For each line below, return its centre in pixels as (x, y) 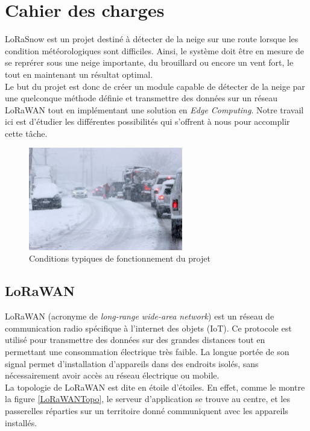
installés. (21, 422)
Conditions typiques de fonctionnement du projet (120, 258)
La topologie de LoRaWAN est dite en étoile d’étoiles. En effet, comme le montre (155, 387)
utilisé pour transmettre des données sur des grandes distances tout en (135, 340)
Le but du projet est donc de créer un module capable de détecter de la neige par (155, 86)
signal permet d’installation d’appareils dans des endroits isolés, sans (132, 363)
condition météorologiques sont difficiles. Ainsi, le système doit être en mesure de (155, 50)
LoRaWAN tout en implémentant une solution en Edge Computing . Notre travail (154, 109)
